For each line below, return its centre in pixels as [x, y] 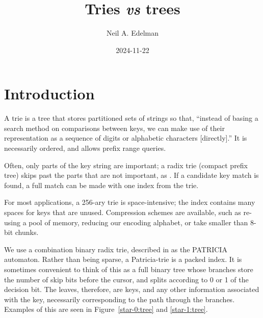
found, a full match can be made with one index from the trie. [101, 185]
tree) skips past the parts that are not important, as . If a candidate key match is [131, 175]
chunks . [27, 232]
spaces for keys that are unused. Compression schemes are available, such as [123, 212]
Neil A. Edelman [133, 33]
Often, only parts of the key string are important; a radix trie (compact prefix [126, 165]
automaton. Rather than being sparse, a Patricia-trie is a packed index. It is [123, 259]
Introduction [49, 94]
